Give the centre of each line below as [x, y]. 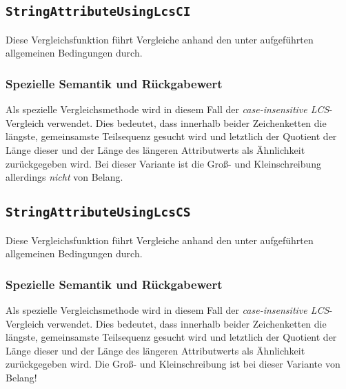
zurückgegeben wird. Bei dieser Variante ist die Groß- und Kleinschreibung [164, 163]
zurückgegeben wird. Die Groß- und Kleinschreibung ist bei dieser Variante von [173, 364]
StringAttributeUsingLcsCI [98, 12]
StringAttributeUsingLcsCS [98, 212]
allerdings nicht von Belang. [64, 177]
